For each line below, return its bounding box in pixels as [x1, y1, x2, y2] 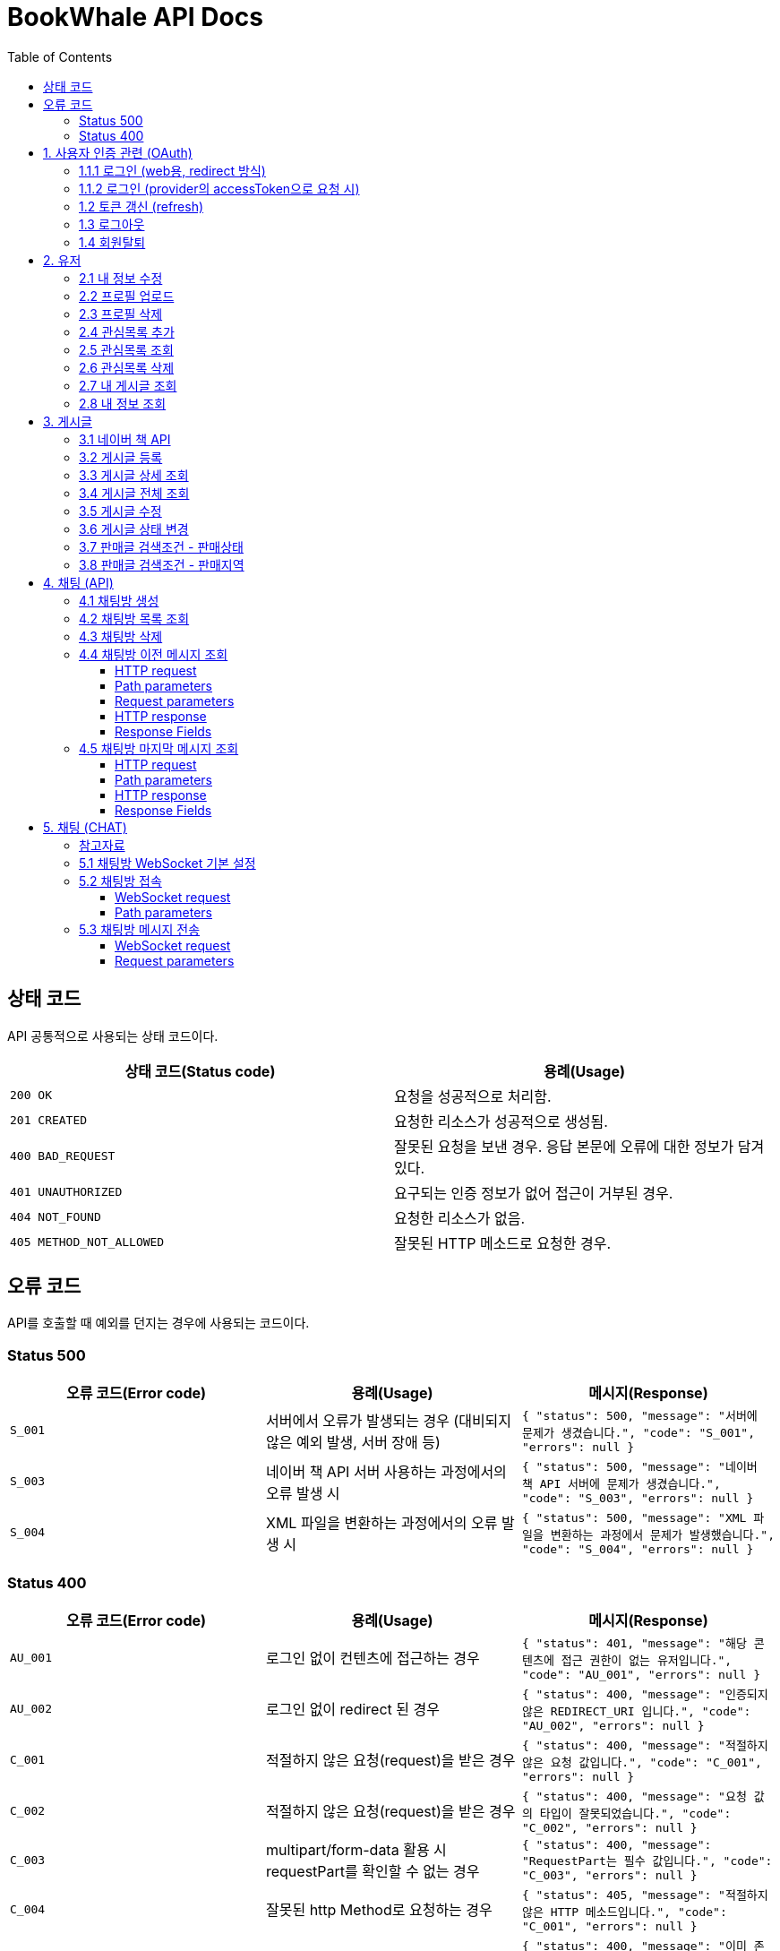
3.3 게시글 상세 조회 [79, 467, 189, 483]
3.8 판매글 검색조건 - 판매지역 [79, 556, 244, 572]
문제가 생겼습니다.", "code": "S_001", [521, 1426, 756, 1440]
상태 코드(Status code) [124, 1061, 276, 1080]
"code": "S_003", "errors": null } [521, 1491, 754, 1506]
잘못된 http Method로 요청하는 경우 [265, 1901, 493, 1920]
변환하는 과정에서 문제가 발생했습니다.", [550, 1528, 775, 1543]
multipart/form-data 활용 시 [265, 1841, 447, 1860]
